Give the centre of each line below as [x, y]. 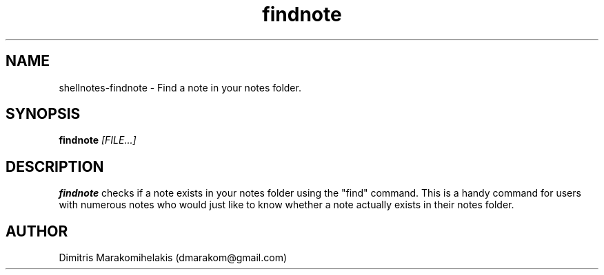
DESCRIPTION [55, 166]
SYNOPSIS [43, 114]
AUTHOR [37, 231]
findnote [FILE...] [98, 140]
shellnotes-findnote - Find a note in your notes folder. [180, 87]
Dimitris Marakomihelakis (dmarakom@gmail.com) [173, 258]
